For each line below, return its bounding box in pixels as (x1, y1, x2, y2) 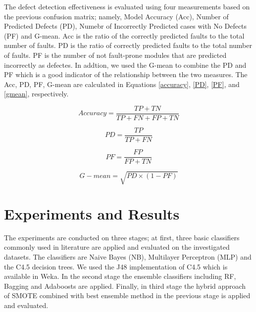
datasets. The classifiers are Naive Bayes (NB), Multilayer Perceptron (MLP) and (4, 251, 252, 262)
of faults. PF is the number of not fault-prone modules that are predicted (4, 49, 227, 60)
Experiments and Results (4, 203, 180, 223)
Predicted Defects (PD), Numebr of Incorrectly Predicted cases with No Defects (4, 21, 247, 31)
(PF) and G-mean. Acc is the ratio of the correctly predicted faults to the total (4, 30, 245, 41)
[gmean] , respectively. (4, 89, 69, 99)
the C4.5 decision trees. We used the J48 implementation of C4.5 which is (4, 261, 228, 271)
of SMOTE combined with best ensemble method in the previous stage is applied (4, 290, 251, 301)
